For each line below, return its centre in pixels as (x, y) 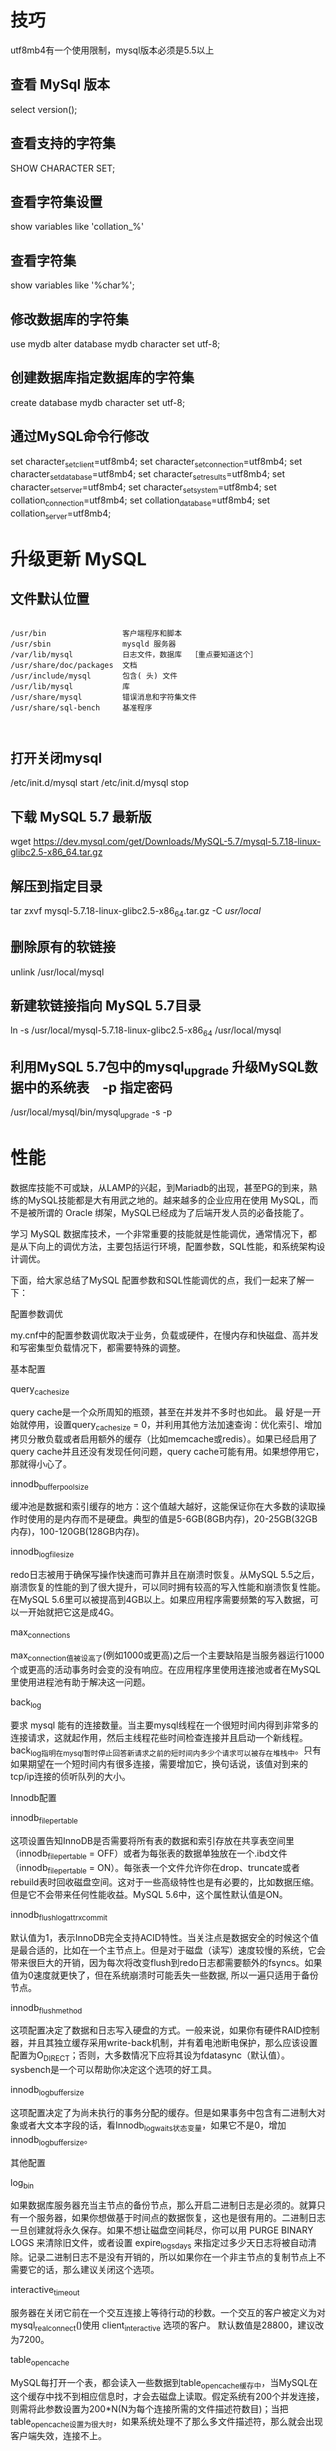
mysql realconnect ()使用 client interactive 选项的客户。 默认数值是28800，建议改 (167, 2326)
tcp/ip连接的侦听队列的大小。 (71, 1777)
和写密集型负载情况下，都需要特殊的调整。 (98, 1347)
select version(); (44, 109)
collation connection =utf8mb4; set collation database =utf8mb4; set (140, 501)
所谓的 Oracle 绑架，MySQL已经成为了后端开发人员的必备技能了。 (173, 1212)
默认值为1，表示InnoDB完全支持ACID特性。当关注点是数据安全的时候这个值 (164, 1937)
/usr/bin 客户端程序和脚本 (96, 633)
